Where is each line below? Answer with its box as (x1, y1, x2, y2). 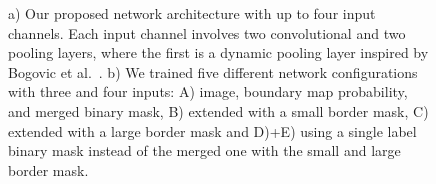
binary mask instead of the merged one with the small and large (8, 140, 401, 161)
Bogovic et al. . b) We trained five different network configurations (8, 61, 418, 82)
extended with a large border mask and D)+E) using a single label (8, 120, 417, 141)
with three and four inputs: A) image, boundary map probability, (8, 81, 408, 102)
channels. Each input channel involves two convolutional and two (8, 22, 406, 43)
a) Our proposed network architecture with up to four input (8, 3, 376, 23)
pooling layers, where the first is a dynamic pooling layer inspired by (8, 42, 429, 63)
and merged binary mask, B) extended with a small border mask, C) (8, 100, 429, 121)
